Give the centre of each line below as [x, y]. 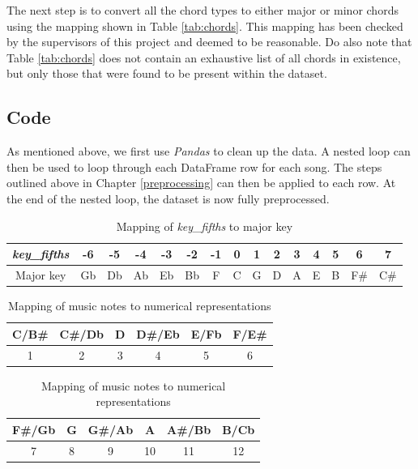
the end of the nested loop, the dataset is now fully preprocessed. [168, 198]
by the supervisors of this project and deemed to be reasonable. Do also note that [209, 42]
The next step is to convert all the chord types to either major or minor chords [203, 10]
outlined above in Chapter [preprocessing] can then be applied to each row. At [201, 183]
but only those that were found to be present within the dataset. [167, 73]
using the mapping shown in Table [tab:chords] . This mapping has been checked [205, 26]
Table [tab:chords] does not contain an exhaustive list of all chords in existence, [204, 57]
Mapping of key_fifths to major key [205, 226]
